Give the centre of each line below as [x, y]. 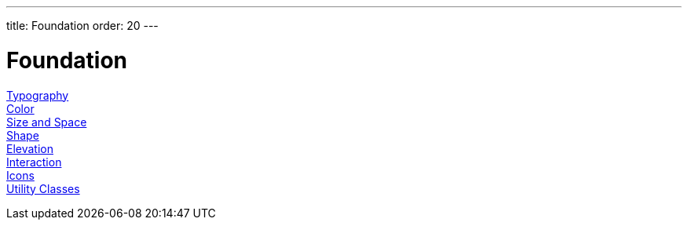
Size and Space [47, 122]
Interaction [34, 162]
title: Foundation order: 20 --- [82, 26]
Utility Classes [43, 188]
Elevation [30, 148]
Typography [38, 95]
